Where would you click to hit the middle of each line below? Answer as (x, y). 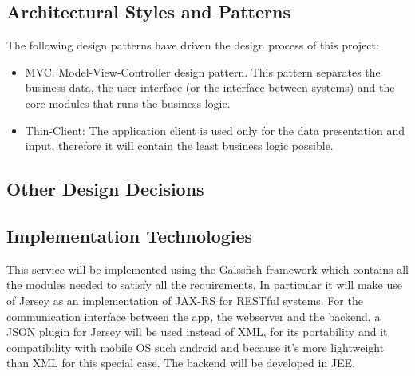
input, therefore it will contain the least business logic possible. (179, 146)
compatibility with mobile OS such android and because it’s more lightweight (196, 347)
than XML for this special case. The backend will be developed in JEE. (181, 363)
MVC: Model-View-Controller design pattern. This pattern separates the (203, 71)
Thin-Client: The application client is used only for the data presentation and (215, 130)
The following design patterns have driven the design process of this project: (193, 45)
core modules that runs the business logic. (128, 103)
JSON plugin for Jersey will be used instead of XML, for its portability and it (197, 332)
